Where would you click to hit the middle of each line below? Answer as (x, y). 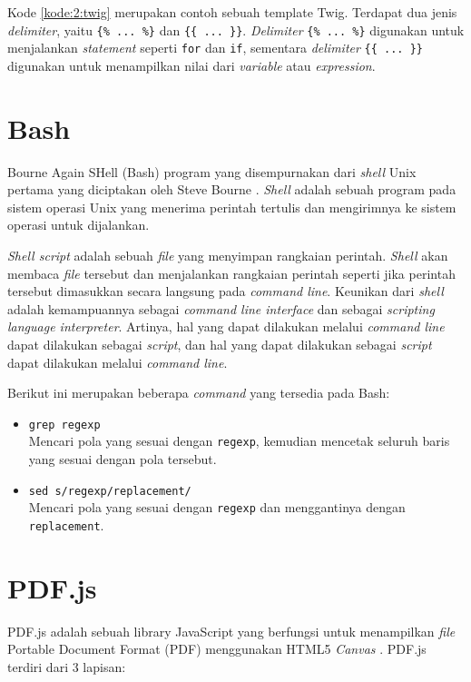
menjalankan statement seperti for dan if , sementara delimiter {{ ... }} (215, 48)
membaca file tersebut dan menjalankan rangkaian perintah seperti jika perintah (231, 273)
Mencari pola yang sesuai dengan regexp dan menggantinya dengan (217, 507)
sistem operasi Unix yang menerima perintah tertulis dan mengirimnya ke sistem (232, 207)
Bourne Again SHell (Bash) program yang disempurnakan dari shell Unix (212, 171)
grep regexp (64, 425)
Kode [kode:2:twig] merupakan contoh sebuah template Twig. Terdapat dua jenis (232, 12)
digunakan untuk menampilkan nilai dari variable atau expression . (191, 65)
